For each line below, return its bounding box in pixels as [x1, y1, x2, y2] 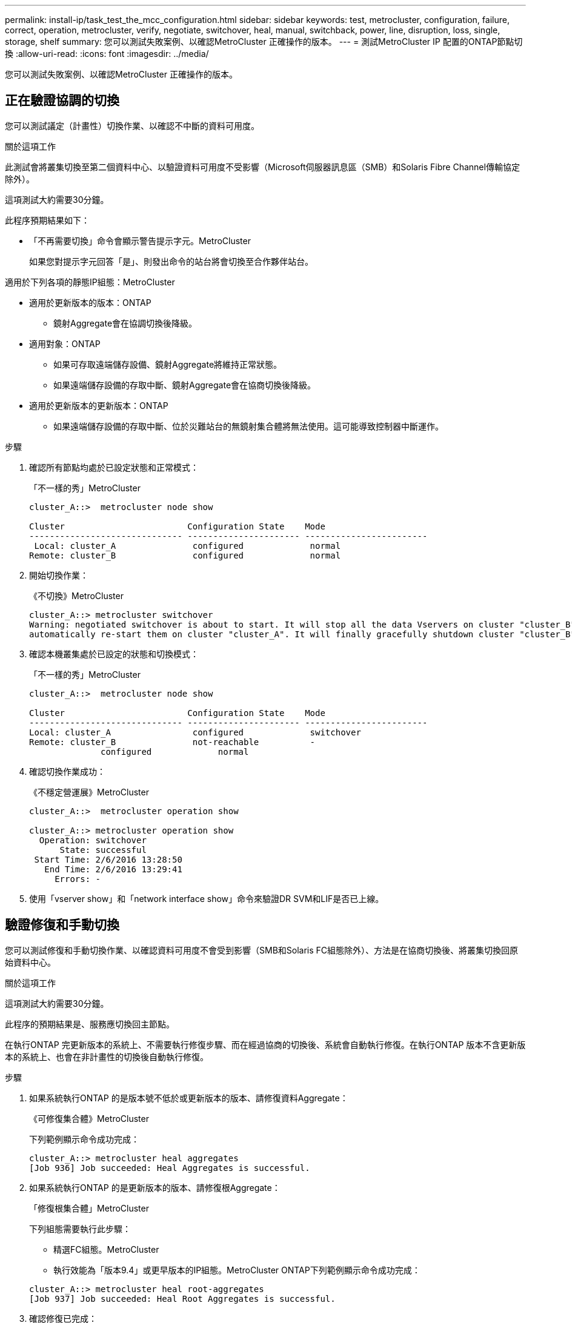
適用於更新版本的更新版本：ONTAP [29, 400, 168, 411]
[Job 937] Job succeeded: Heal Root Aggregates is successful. [29, 1293, 336, 1304]
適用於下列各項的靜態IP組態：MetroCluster [5, 276, 175, 287]
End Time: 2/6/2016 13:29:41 [44, 864, 182, 874]
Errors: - [55, 874, 101, 884]
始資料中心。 [5, 957, 56, 967]
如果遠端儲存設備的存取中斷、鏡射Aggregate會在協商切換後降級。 [53, 379, 316, 390]
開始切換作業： [29, 569, 88, 580]
